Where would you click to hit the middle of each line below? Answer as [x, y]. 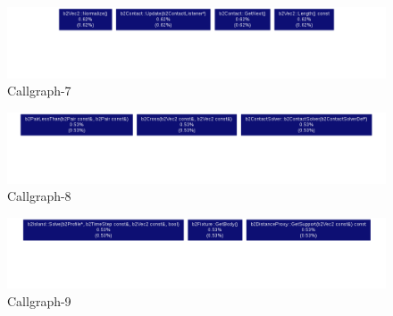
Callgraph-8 [39, 196]
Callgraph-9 [39, 301]
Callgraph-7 [39, 91]
